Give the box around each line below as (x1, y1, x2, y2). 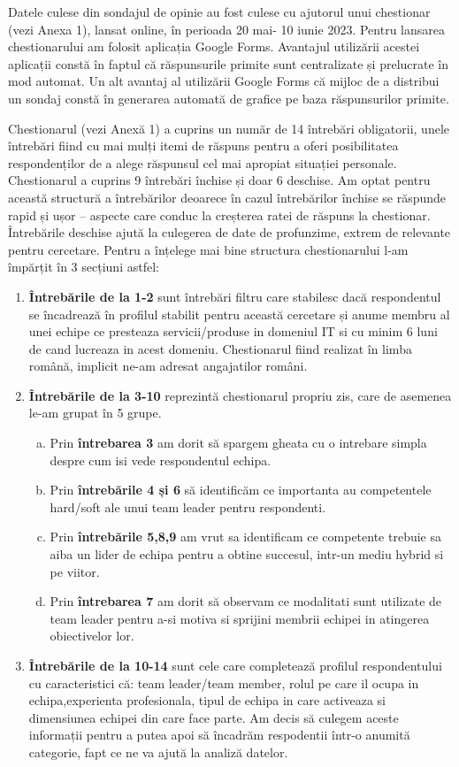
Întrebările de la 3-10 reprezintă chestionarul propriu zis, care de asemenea (28, 386, 452, 404)
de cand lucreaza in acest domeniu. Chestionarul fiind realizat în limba (28, 339, 412, 357)
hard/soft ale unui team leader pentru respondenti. (50, 497, 326, 516)
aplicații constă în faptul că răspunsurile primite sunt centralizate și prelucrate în (8, 54, 449, 73)
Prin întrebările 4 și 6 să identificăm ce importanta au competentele (50, 480, 432, 499)
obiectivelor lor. (50, 626, 134, 645)
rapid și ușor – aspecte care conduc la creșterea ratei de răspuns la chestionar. (8, 205, 431, 224)
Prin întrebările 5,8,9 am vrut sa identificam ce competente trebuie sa (50, 527, 442, 546)
